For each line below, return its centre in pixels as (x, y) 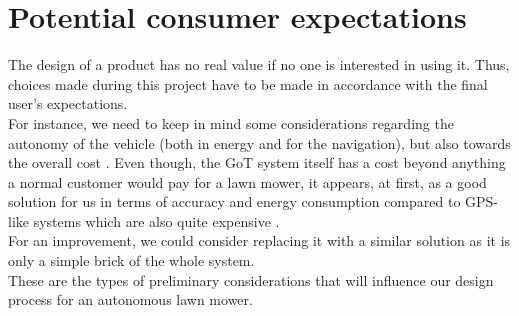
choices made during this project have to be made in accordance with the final (248, 83)
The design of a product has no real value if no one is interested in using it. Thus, (259, 64)
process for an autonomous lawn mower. (130, 299)
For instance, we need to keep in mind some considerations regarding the (231, 122)
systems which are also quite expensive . (156, 220)
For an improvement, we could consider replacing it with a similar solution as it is (259, 240)
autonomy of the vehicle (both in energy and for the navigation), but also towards (259, 142)
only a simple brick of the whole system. (131, 260)
